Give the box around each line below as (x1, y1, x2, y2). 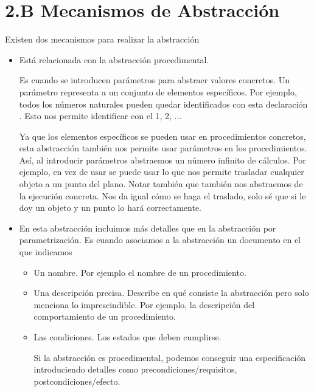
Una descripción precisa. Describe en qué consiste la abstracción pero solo (33, 286, 309, 299)
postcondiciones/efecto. (33, 374, 120, 387)
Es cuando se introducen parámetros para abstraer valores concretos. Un (19, 74, 290, 86)
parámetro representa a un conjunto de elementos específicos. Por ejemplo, (19, 85, 297, 98)
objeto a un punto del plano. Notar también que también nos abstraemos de (19, 177, 303, 190)
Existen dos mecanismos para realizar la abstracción (5, 33, 200, 46)
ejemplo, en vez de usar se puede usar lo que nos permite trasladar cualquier (19, 165, 304, 178)
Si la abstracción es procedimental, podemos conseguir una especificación (33, 351, 306, 363)
